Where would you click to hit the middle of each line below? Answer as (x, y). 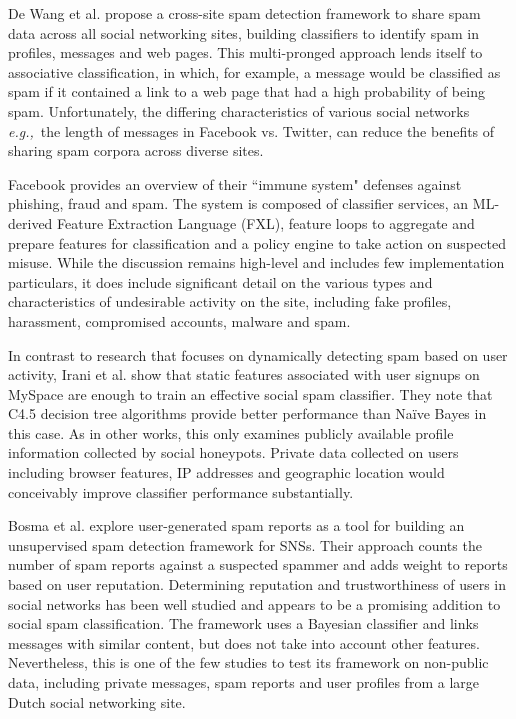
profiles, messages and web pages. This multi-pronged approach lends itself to (245, 52)
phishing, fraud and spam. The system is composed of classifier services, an (238, 203)
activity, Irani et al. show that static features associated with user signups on (244, 374)
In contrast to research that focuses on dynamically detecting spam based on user (258, 354)
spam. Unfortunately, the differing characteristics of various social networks (239, 110)
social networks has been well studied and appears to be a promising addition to (254, 603)
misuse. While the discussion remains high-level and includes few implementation (256, 262)
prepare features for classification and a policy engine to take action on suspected (257, 242)
